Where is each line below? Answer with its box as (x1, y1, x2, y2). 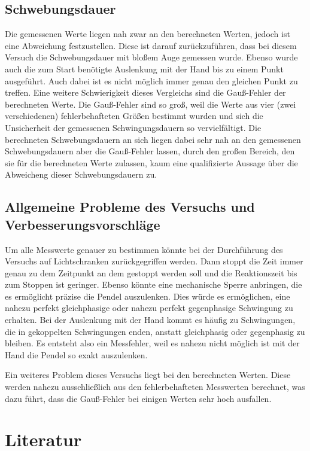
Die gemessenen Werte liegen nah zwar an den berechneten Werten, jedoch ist (5, 28, 290, 40)
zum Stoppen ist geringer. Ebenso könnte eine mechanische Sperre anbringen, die (5, 278, 302, 291)
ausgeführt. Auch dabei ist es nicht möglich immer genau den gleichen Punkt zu (5, 74, 298, 87)
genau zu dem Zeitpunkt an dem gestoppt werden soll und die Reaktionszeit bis (5, 266, 297, 279)
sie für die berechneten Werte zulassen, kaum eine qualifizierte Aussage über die (5, 156, 298, 169)
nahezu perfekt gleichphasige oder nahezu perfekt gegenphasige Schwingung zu (5, 301, 293, 314)
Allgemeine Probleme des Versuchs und (5, 197, 255, 216)
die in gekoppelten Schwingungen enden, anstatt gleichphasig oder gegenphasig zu (5, 325, 305, 337)
